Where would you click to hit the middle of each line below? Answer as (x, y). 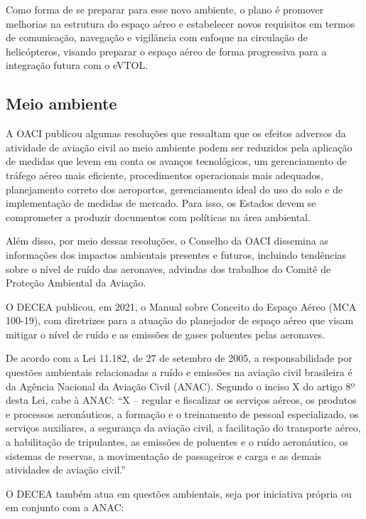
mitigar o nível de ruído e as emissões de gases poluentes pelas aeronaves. (166, 334)
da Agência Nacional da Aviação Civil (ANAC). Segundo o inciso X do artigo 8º (181, 386)
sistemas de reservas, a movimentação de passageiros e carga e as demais (164, 455)
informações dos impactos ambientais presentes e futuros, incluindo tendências (176, 254)
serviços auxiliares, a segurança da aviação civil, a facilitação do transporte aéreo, (183, 428)
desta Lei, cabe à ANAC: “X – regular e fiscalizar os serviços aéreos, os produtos (181, 400)
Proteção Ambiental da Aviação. (76, 283)
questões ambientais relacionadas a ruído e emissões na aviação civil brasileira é (179, 372)
